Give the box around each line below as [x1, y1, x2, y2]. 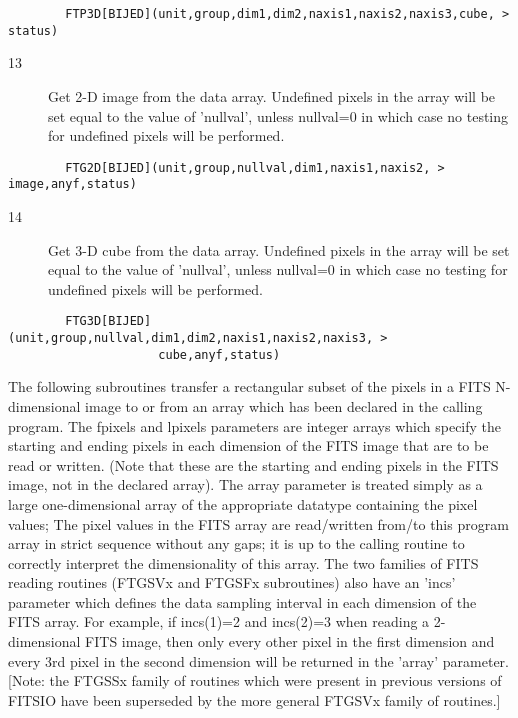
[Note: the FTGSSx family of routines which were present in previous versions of [8, 670, 502, 691]
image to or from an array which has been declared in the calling [85, 395, 483, 416]
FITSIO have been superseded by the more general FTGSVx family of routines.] [8, 689, 501, 710]
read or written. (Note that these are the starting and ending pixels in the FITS [8, 454, 499, 475]
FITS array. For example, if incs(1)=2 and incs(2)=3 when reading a [8, 611, 430, 632]
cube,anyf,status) [158, 347, 281, 362]
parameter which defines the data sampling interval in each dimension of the [8, 591, 477, 612]
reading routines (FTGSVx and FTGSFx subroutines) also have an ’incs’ [8, 572, 456, 593]
